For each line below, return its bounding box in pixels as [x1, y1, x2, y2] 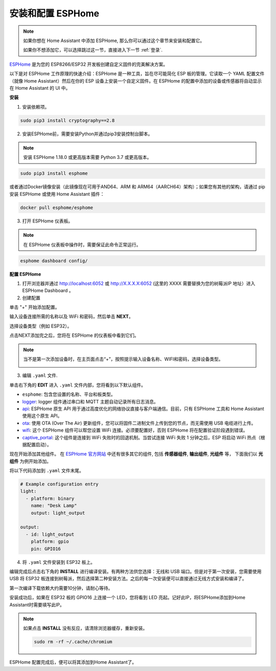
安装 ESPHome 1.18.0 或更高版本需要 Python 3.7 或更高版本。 [23, 154, 152, 160]
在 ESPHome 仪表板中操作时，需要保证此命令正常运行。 [23, 241, 141, 248]
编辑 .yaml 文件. [22, 372, 58, 379]
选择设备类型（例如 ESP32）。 [9, 323, 72, 329]
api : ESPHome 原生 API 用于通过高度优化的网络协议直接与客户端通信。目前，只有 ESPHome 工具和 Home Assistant [22, 405, 264, 412]
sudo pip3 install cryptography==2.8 [20, 117, 115, 123]
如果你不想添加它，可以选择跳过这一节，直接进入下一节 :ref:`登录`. [23, 47, 163, 53]
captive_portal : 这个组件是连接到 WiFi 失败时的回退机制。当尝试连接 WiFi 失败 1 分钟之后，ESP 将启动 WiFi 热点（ [22, 434, 261, 440]
